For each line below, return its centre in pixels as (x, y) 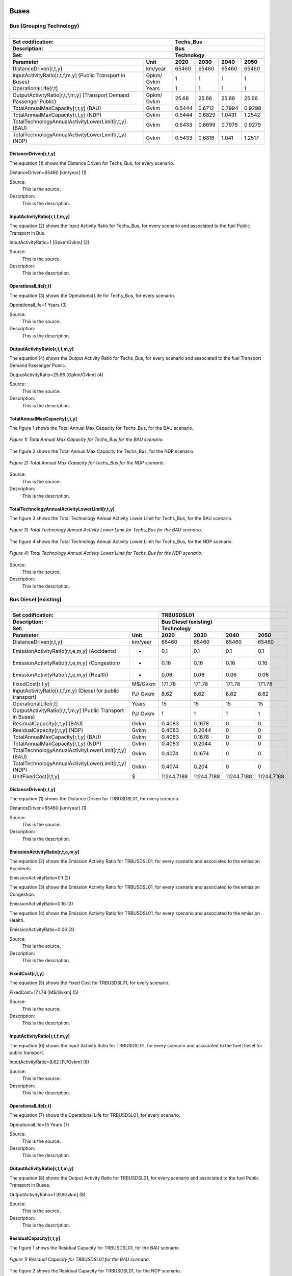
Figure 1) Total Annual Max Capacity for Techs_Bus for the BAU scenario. (87, 439)
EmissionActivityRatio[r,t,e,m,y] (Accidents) (64, 651)
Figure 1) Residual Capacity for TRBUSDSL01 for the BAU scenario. (80, 1259)
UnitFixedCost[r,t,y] (36, 776)
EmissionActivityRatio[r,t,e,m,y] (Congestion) (67, 662)
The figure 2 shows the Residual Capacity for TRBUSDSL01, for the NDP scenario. (95, 1271)
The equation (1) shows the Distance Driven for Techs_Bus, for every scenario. (92, 163)
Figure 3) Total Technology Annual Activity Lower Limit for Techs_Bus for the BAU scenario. (106, 530)
